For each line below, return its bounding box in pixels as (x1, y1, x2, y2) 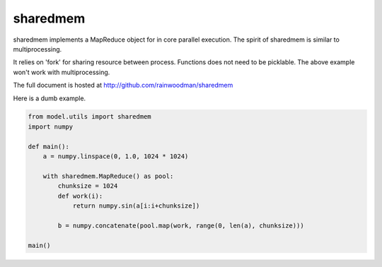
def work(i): (57, 191, 103, 200)
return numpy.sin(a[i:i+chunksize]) (72, 202, 200, 210)
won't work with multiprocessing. (13, 68, 110, 76)
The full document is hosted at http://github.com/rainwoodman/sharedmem (13, 81, 233, 90)
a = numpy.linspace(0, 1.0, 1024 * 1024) (42, 153, 189, 160)
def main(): (28, 142, 70, 150)
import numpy (28, 122, 74, 131)
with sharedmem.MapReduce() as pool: (42, 172, 174, 180)
